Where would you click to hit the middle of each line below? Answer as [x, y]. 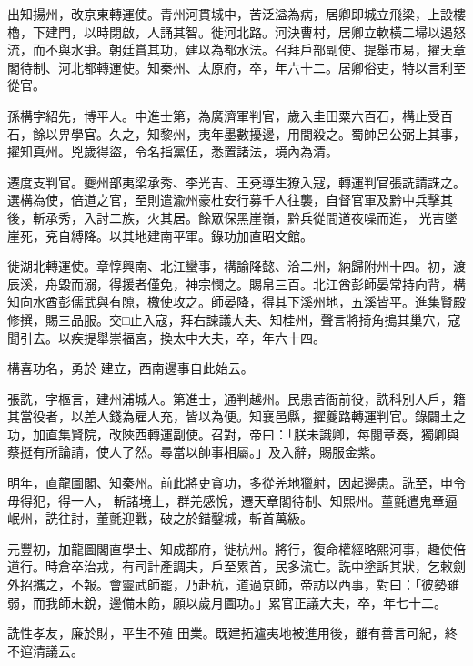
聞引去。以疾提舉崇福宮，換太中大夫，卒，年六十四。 [166, 337]
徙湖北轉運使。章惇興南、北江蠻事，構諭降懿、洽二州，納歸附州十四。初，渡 [236, 266]
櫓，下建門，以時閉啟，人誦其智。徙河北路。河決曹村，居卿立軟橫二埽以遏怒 [236, 31]
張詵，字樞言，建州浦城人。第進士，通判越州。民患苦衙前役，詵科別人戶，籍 [236, 398]
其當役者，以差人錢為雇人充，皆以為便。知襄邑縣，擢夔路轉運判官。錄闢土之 [236, 416]
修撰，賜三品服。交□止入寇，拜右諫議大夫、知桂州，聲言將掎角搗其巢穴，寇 [234, 319]
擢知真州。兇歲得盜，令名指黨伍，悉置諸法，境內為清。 [173, 151]
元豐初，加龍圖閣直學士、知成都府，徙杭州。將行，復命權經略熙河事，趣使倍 [236, 548]
